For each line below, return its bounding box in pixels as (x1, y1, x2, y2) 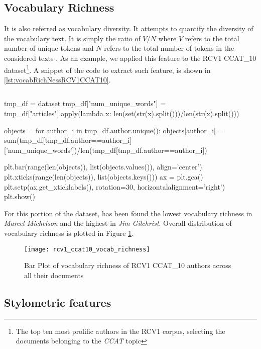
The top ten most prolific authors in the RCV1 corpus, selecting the (16, 325, 225, 336)
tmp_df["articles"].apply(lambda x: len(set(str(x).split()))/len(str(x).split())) (4, 108, 239, 119)
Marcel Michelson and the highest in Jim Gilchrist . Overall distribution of (4, 218, 232, 228)
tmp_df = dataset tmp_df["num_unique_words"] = (4, 98, 166, 109)
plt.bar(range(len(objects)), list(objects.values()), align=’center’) (4, 161, 202, 172)
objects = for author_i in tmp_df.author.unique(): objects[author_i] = (4, 125, 224, 135)
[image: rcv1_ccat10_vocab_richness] (24, 245, 150, 253)
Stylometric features (4, 294, 111, 310)
